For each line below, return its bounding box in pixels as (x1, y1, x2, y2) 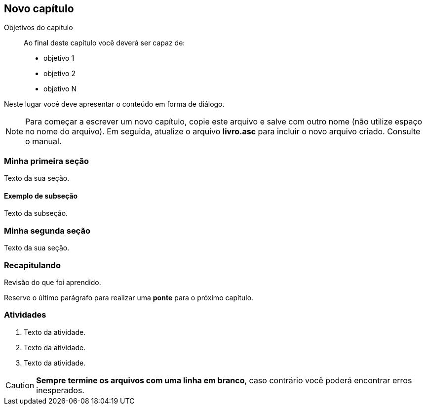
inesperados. (36, 385, 84, 395)
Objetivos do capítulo (4, 23, 73, 32)
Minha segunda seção (4, 225, 90, 236)
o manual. (25, 136, 62, 147)
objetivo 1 (43, 54, 75, 63)
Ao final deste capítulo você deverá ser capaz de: (24, 39, 185, 47)
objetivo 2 (43, 69, 76, 78)
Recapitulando (4, 260, 61, 270)
